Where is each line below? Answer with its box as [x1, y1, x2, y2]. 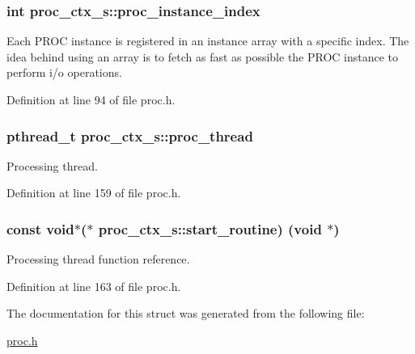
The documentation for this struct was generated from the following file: [6, 305, 365, 322]
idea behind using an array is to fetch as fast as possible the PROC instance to [6, 48, 399, 65]
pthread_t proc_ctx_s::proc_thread [6, 125, 253, 145]
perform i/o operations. [6, 64, 122, 81]
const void [6, 218, 74, 238]
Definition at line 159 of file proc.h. [6, 184, 181, 201]
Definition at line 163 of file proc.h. [6, 277, 181, 294]
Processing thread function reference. [6, 251, 190, 268]
